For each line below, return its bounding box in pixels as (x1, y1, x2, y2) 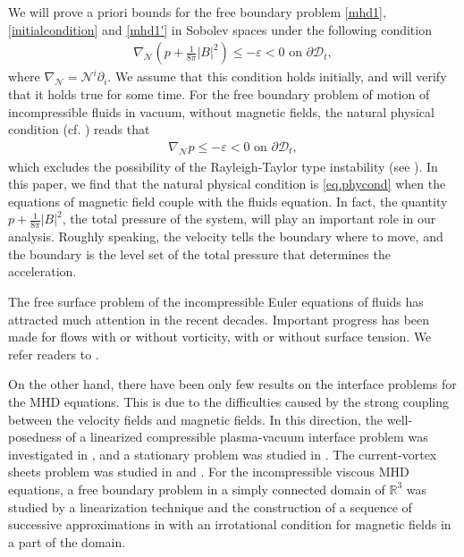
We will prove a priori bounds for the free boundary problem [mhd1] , (8, 3, 386, 21)
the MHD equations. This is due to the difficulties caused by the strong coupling (8, 392, 450, 410)
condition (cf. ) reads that (8, 120, 150, 139)
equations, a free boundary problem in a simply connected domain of (8, 479, 385, 498)
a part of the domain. (8, 532, 126, 551)
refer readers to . (8, 344, 99, 363)
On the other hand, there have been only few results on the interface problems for (8, 375, 457, 393)
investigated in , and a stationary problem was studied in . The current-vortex (8, 444, 437, 463)
